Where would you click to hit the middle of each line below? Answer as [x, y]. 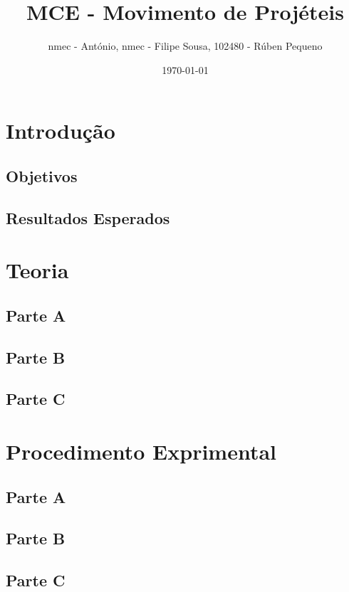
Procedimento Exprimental [141, 451]
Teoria [37, 270]
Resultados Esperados [88, 217]
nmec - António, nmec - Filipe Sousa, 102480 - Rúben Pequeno [185, 46]
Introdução [61, 131]
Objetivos [42, 175]
